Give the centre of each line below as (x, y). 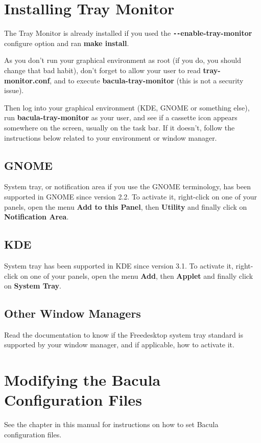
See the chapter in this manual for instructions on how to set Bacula (111, 424)
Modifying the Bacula (82, 380)
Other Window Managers (73, 313)
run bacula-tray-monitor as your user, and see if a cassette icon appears (121, 117)
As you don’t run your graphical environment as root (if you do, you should (123, 60)
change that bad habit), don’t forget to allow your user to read (102, 70)
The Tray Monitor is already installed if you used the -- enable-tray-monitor (128, 33)
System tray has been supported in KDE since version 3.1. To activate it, (119, 265)
